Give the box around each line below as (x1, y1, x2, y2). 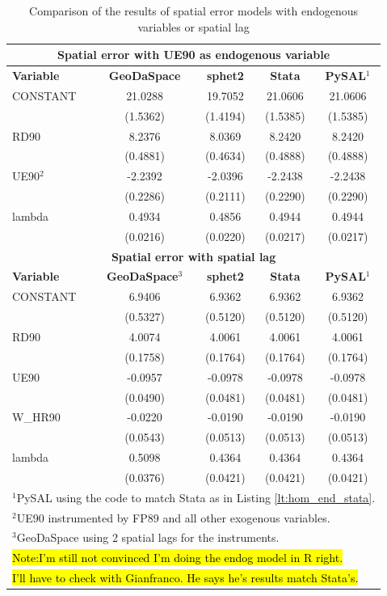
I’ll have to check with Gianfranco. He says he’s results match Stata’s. (12, 569, 359, 586)
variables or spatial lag (137, 18, 250, 35)
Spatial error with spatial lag (111, 247, 276, 264)
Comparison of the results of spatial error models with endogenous (29, 2, 359, 19)
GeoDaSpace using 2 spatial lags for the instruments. (16, 529, 280, 546)
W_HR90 (12, 408, 61, 425)
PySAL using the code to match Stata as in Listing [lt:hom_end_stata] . (16, 488, 376, 505)
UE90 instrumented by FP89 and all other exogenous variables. (16, 509, 330, 526)
